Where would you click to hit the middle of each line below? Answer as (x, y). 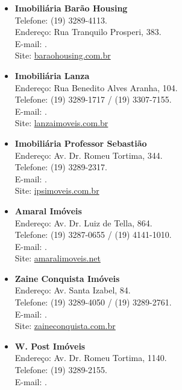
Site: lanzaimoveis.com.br (61, 123)
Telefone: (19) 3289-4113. (61, 20)
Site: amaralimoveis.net (58, 258)
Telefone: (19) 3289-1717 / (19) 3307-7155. (93, 99)
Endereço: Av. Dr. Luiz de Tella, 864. (83, 222)
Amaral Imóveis (48, 210)
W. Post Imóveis (50, 346)
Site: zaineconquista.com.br (65, 326)
